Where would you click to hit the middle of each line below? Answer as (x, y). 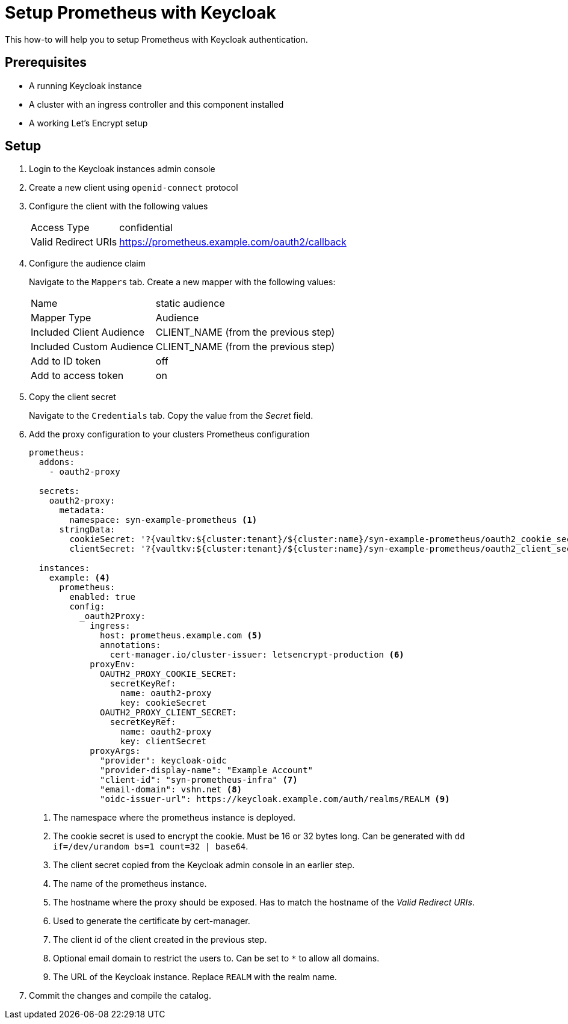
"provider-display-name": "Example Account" (207, 770)
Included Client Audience (88, 332)
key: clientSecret (163, 742)
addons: (57, 462)
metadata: (82, 510)
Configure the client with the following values (119, 206)
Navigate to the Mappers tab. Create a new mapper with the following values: (182, 282)
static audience (190, 304)
